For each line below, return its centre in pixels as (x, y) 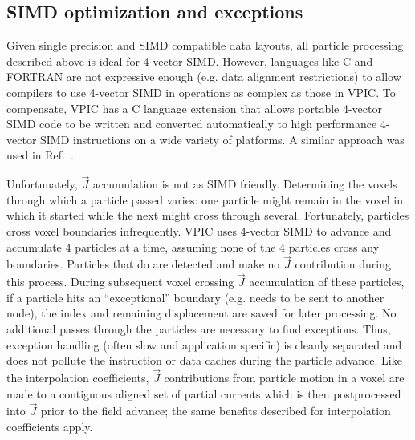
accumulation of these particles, (327, 282)
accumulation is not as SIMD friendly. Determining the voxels (245, 184)
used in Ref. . (40, 155)
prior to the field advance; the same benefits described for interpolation (216, 411)
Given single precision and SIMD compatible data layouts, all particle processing (205, 45)
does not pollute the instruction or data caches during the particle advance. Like (204, 360)
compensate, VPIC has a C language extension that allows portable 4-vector (194, 108)
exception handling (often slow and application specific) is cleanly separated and (204, 344)
